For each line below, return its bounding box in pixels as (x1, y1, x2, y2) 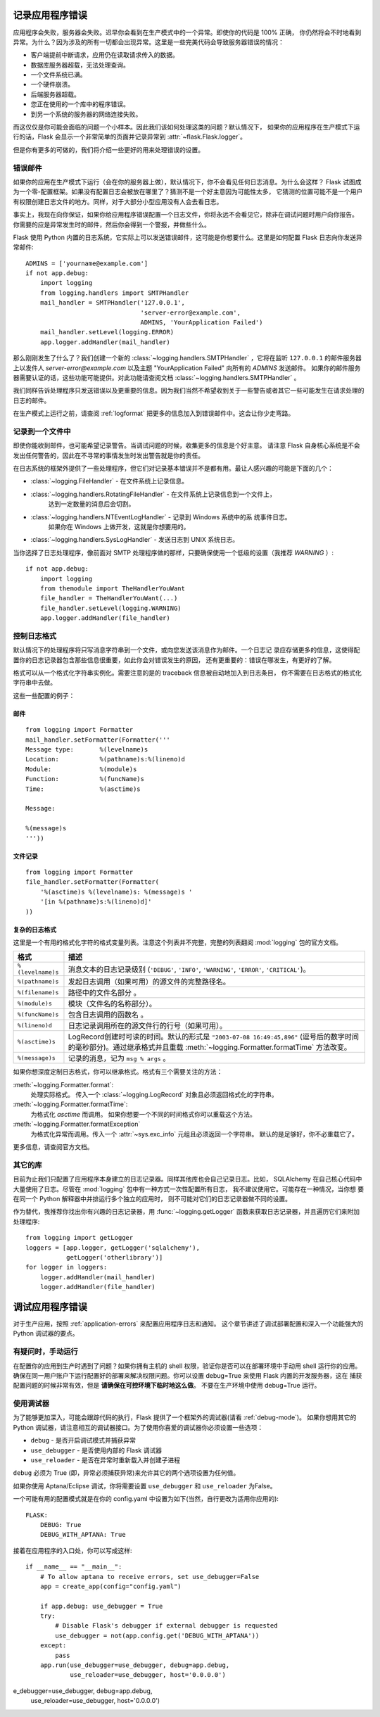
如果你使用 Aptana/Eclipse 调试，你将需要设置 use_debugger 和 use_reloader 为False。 (13, 1481, 277, 1490)
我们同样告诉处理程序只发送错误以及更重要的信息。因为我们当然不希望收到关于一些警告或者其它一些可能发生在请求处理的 (13, 386, 365, 395)
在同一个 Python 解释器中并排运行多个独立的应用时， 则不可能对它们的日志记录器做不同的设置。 (13, 1194, 292, 1203)
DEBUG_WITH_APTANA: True (39, 1531, 126, 1539)
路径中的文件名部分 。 (68, 988, 141, 998)
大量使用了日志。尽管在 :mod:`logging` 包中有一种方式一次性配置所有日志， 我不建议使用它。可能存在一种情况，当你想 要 (13, 1184, 365, 1193)
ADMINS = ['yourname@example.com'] (25, 259, 148, 267)
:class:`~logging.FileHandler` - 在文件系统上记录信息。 (30, 477, 189, 486)
